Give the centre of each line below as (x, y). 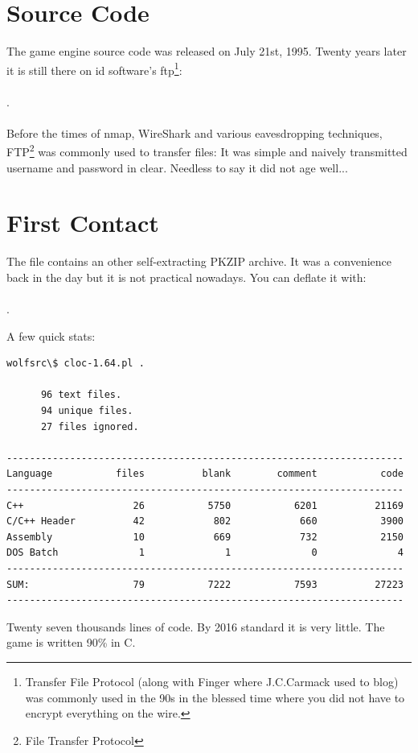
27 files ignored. (90, 426)
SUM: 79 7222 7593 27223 (205, 584)
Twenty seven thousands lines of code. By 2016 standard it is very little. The (196, 626)
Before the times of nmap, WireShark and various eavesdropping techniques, (195, 132)
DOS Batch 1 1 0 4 (205, 553)
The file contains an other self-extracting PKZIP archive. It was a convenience (199, 261)
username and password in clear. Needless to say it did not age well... (177, 167)
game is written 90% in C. (71, 642)
